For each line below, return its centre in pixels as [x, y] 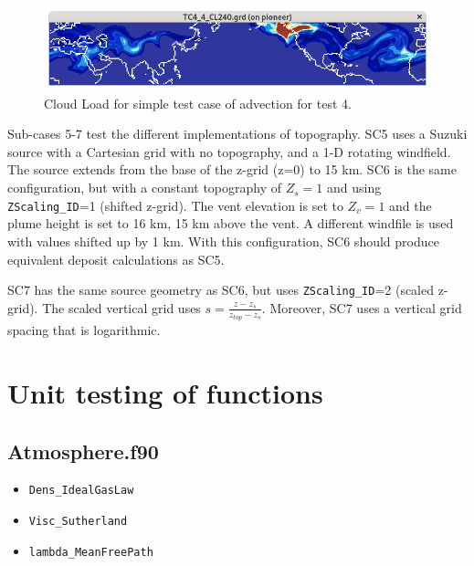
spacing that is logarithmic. [84, 330]
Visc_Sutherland [78, 522]
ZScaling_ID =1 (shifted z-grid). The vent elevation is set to [175, 205]
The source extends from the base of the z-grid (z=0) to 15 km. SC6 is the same [232, 169]
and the [411, 205]
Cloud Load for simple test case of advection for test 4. [198, 103]
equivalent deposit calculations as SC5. [116, 259]
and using [354, 188]
